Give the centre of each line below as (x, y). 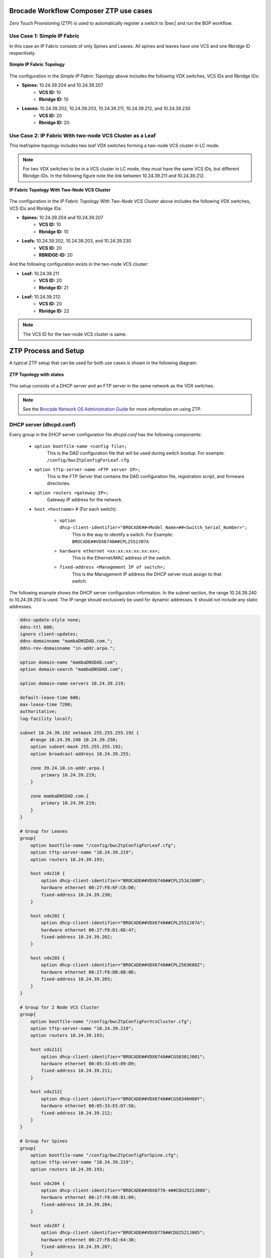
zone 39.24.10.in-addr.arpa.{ (67, 768)
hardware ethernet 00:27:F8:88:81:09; (89, 1197)
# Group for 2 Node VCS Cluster (60, 1007)
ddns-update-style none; (50, 620)
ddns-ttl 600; (37, 627)
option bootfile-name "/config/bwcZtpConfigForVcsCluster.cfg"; (111, 1021)
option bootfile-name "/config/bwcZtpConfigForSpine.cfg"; (105, 1155)
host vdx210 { (48, 874)
